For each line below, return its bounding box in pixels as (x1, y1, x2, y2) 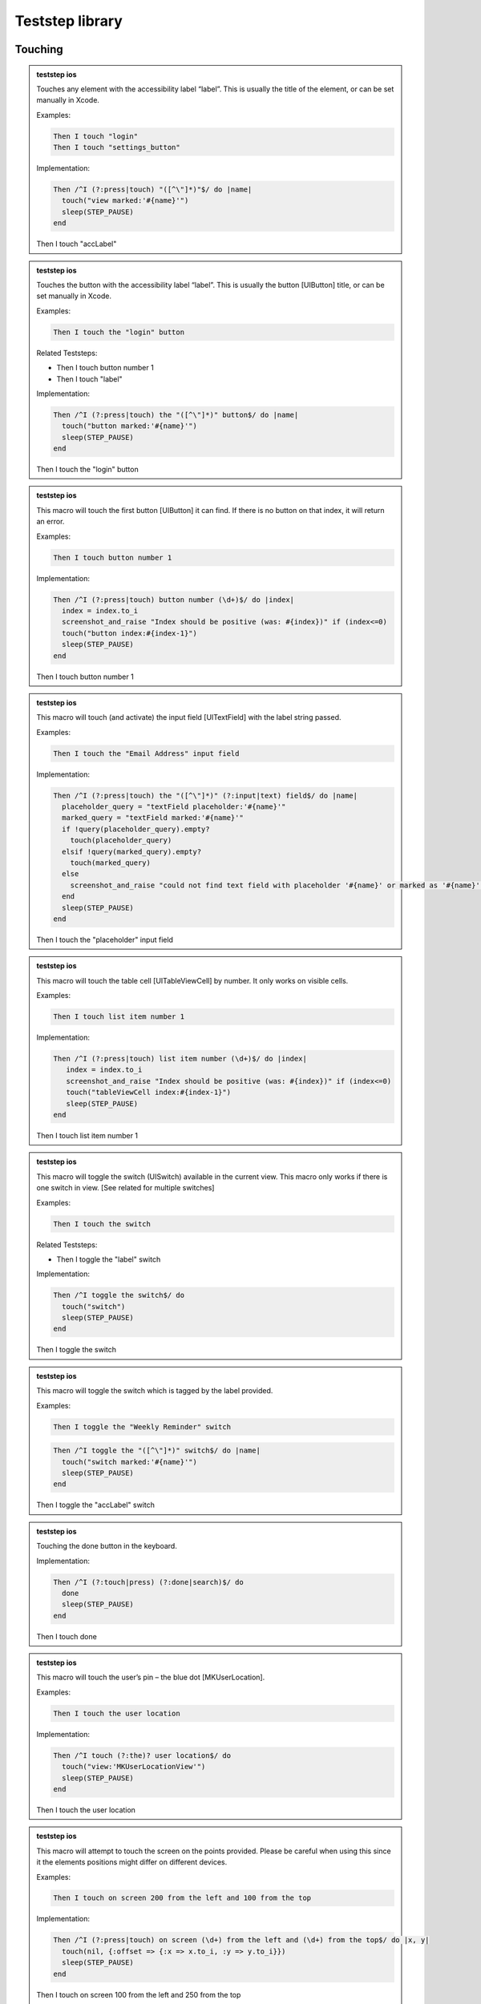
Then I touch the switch (53, 1219, 152, 1228)
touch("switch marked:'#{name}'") (61, 1457, 198, 1466)
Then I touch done (36, 1631, 98, 1641)
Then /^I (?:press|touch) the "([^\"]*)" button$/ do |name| (53, 410, 299, 419)
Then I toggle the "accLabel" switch (36, 1500, 156, 1510)
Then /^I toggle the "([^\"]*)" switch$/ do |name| (53, 1446, 261, 1455)
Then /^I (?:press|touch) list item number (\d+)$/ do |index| (53, 1054, 308, 1064)
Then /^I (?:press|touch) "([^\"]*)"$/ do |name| (53, 185, 253, 194)
